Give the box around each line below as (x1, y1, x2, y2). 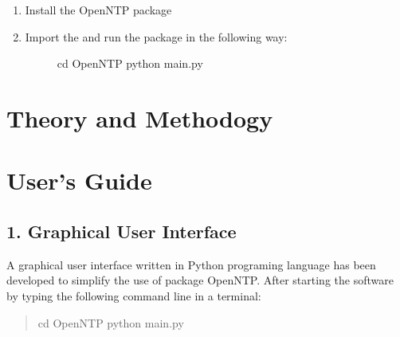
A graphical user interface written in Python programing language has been (6, 256, 376, 272)
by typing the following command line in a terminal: (6, 287, 261, 304)
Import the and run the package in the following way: (25, 28, 288, 45)
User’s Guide (6, 164, 152, 197)
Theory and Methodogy (6, 101, 273, 134)
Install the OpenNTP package (25, 2, 172, 18)
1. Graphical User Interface (6, 218, 237, 243)
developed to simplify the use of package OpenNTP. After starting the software (6, 272, 394, 288)
